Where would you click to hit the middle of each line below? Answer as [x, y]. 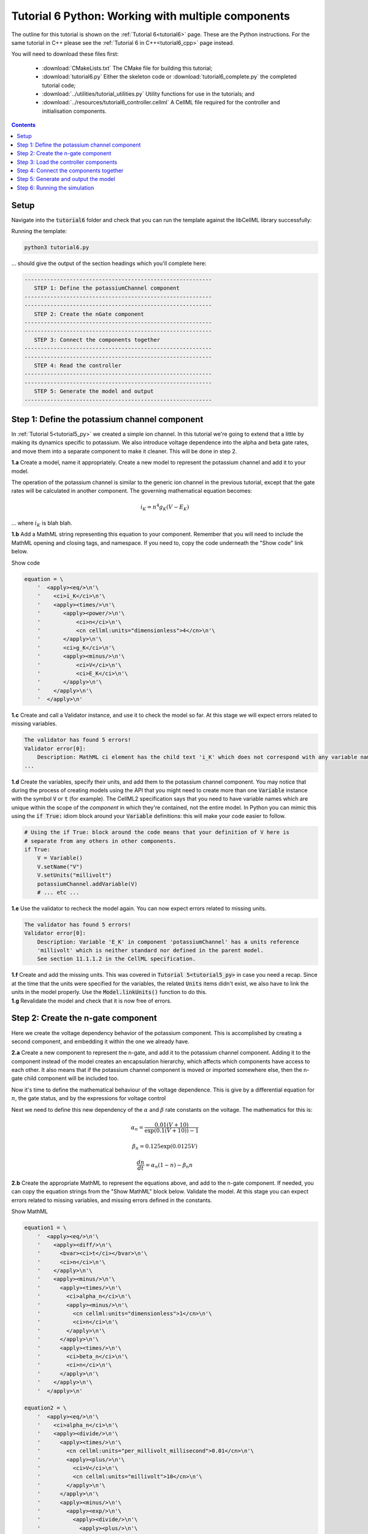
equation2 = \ [45, 1408]
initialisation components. [74, 111]
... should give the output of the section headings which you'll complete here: [109, 263]
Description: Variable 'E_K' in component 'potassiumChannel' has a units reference [168, 942]
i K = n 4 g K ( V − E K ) [165, 507]
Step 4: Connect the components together [70, 171]
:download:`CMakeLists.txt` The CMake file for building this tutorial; [127, 68]
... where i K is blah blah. [42, 523]
